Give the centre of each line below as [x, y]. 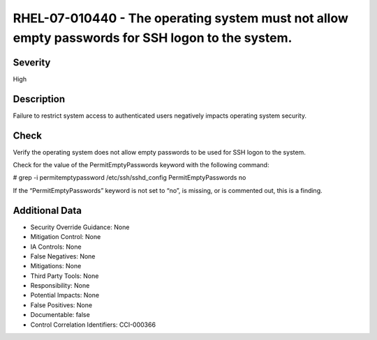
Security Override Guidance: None [80, 227]
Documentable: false [60, 315]
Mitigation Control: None [66, 237]
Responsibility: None [60, 286]
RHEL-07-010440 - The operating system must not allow [180, 18]
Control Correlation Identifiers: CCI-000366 [93, 325]
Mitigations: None [56, 266]
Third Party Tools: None [65, 276]
